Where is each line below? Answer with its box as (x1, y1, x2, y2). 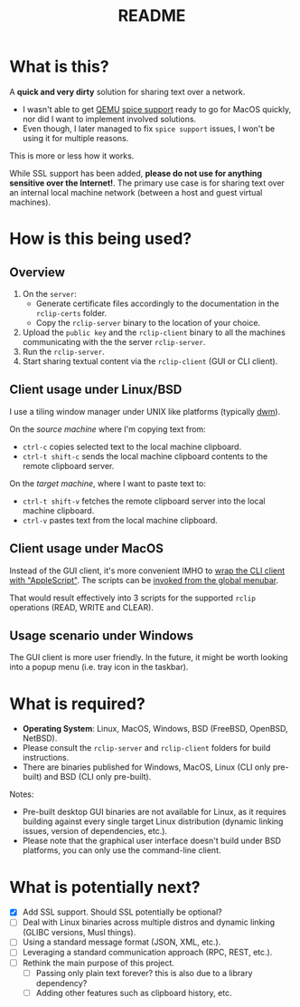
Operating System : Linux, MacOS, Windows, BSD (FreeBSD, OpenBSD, (22, 724, 288, 734)
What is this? (9, 56, 110, 77)
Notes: (9, 789, 34, 800)
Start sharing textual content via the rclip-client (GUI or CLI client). (22, 355, 278, 367)
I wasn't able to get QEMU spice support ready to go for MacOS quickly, (22, 103, 292, 114)
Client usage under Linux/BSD (9, 382, 183, 398)
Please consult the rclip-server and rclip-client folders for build (22, 743, 271, 753)
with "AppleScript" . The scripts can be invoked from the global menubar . (9, 574, 279, 585)
